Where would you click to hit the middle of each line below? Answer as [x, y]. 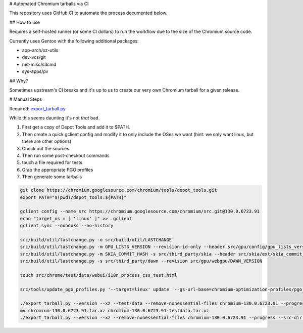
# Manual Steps [26, 99]
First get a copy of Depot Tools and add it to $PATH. [76, 127]
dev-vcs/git [34, 57]
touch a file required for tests [52, 162]
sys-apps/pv [35, 71]
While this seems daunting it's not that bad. [55, 118]
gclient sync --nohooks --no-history [67, 226]
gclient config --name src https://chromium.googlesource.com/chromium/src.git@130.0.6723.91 [140, 212]
